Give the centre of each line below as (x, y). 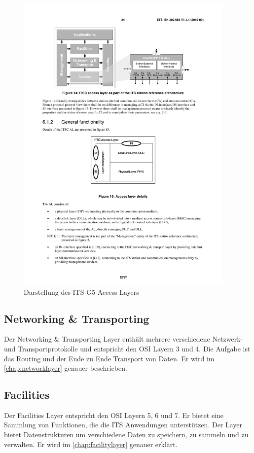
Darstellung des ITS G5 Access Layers (81, 292)
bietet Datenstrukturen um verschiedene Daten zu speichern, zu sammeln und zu (126, 435)
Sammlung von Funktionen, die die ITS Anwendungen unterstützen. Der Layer (123, 425)
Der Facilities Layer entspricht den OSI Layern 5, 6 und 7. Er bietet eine (114, 415)
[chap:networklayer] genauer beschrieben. (66, 368)
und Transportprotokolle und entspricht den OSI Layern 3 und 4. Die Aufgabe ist (127, 348)
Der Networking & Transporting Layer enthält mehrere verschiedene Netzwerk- (124, 339)
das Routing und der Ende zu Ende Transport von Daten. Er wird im (109, 358)
